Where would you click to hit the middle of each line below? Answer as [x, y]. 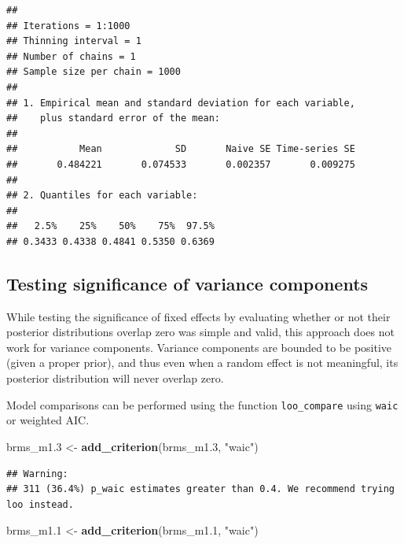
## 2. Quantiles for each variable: [102, 196]
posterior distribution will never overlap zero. [115, 378]
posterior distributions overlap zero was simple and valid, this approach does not [200, 332]
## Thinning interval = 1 [74, 41]
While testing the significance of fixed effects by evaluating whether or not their [198, 316]
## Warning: [37, 474]
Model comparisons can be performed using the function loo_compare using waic [202, 404]
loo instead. [40, 504]
